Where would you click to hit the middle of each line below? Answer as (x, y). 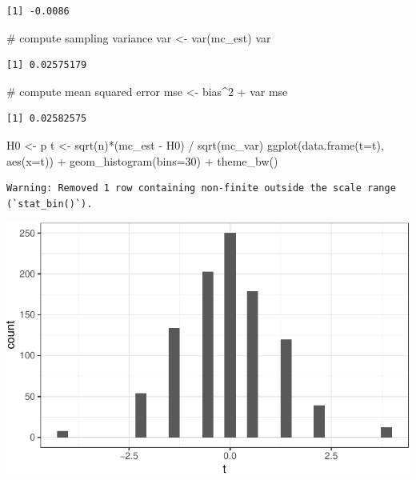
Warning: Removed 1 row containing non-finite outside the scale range (201, 188)
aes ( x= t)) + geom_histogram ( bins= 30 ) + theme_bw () (142, 160)
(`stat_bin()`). (50, 204)
